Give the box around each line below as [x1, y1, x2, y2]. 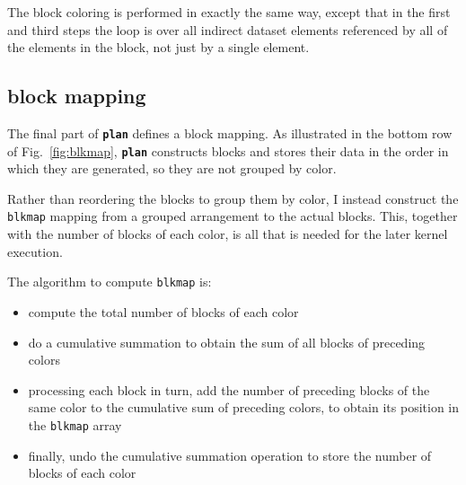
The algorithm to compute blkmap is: [7, 272, 212, 291]
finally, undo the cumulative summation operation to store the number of [28, 445, 432, 464]
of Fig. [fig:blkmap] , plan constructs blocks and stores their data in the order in [7, 141, 449, 160]
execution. [7, 242, 63, 260]
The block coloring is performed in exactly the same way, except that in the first [7, 3, 451, 21]
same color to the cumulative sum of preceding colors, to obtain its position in [28, 398, 460, 417]
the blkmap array [28, 415, 122, 434]
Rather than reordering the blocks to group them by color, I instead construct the [7, 189, 459, 207]
